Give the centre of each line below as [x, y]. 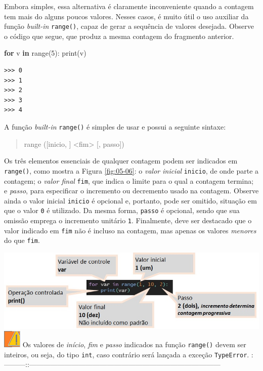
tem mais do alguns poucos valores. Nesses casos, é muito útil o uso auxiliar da [126, 16]
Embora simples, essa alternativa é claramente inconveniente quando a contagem [129, 6]
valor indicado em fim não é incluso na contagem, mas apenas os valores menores [130, 230]
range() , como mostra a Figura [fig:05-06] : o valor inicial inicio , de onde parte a [131, 170]
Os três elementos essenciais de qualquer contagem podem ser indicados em [121, 161]
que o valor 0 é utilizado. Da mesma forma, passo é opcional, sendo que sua [122, 210]
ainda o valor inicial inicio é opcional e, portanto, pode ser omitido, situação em [130, 200]
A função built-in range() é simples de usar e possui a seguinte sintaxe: [115, 127]
